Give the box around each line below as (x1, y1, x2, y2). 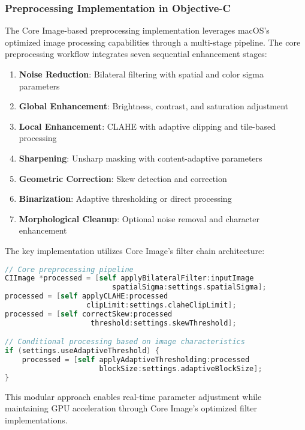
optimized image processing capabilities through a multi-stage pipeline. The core (5, 35, 301, 48)
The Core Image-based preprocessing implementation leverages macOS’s (5, 24, 270, 37)
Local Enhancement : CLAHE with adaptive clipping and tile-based (19, 120, 276, 132)
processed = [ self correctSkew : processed (5, 309, 173, 318)
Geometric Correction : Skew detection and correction (19, 172, 227, 184)
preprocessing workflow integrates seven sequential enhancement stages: (5, 47, 267, 60)
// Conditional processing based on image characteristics (5, 338, 245, 347)
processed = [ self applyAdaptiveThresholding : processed (22, 356, 250, 365)
